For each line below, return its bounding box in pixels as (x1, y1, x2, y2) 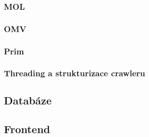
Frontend (4, 121, 50, 136)
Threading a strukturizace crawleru (4, 67, 146, 79)
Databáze (4, 92, 52, 107)
